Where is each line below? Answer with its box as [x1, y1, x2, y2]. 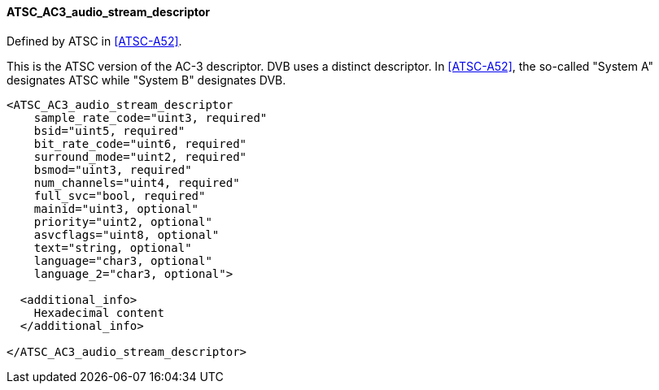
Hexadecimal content [33, 305, 164, 319]
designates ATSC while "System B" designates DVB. [7, 72, 286, 87]
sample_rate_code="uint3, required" [33, 110, 268, 124]
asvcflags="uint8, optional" [33, 227, 220, 241]
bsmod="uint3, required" [33, 162, 192, 176]
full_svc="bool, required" [33, 188, 206, 202]
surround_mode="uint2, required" [33, 149, 247, 163]
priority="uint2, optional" [33, 214, 212, 228]
